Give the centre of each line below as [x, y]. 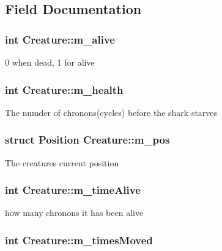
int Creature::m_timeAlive [73, 190]
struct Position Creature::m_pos [87, 140]
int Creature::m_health [64, 89]
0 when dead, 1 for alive [50, 62]
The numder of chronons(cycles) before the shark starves [111, 112]
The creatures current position [62, 162]
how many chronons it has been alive [74, 213]
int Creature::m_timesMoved [79, 240]
